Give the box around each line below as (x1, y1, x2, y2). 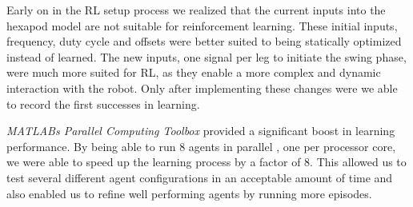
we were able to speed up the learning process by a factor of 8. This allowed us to (6, 153, 407, 170)
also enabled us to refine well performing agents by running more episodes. (6, 185, 372, 201)
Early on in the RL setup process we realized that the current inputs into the (6, 2, 386, 18)
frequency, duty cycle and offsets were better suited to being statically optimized (6, 33, 402, 50)
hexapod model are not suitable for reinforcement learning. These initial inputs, (6, 17, 398, 34)
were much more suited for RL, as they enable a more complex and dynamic (6, 64, 381, 81)
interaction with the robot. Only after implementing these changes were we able (6, 79, 398, 96)
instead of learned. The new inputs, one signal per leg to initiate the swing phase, (6, 48, 407, 65)
